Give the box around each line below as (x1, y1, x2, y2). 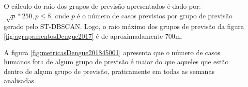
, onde (51, 10, 69, 20)
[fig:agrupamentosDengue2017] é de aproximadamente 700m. (4, 30, 183, 41)
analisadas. (4, 75, 36, 86)
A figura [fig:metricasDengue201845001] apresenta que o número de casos (4, 47, 220, 57)
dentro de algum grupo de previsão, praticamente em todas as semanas (4, 66, 215, 76)
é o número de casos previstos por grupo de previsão (77, 10, 232, 20)
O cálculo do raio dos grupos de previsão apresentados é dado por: (4, 1, 201, 11)
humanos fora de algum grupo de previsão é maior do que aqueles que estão (4, 57, 229, 67)
